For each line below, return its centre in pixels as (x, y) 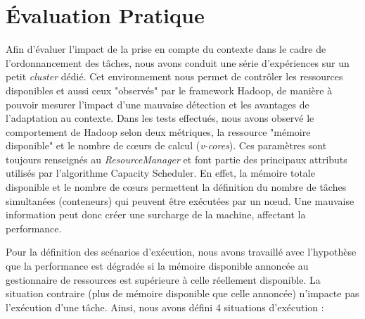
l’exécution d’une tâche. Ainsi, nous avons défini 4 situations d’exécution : (165, 307)
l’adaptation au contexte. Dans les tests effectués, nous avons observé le (160, 118)
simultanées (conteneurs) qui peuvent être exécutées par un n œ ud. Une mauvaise (180, 200)
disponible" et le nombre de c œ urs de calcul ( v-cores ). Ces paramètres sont (166, 145)
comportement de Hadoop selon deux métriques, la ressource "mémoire (158, 131)
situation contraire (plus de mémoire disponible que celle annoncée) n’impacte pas (182, 293)
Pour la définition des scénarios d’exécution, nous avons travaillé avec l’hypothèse (181, 252)
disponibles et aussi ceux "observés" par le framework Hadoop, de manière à (169, 90)
